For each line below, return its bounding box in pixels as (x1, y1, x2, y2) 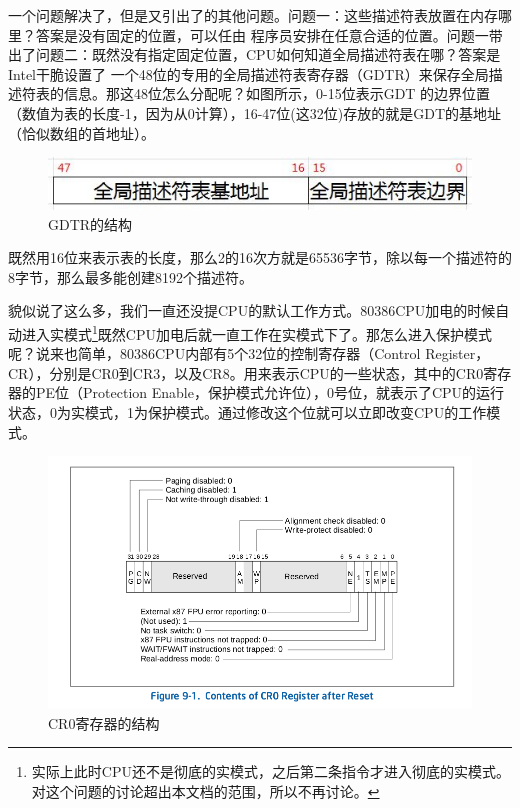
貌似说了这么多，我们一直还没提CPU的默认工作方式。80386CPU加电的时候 (8, 300, 496, 321)
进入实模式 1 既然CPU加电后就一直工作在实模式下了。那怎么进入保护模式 (21, 320, 492, 344)
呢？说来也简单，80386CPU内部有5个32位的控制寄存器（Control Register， (8, 343, 490, 364)
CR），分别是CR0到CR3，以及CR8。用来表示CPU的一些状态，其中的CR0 (8, 362, 484, 383)
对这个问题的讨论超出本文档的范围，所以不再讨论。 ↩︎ (31, 780, 380, 801)
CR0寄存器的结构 (48, 712, 160, 733)
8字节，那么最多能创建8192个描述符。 (8, 266, 253, 287)
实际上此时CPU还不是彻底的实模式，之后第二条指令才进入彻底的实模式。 (31, 761, 510, 782)
